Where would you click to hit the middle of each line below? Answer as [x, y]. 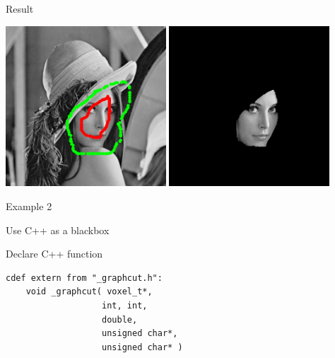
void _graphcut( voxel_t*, [89, 292]
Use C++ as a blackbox [58, 230]
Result [20, 8]
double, [120, 319]
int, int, [125, 305]
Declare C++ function [54, 254]
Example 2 [29, 206]
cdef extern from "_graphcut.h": [84, 278]
